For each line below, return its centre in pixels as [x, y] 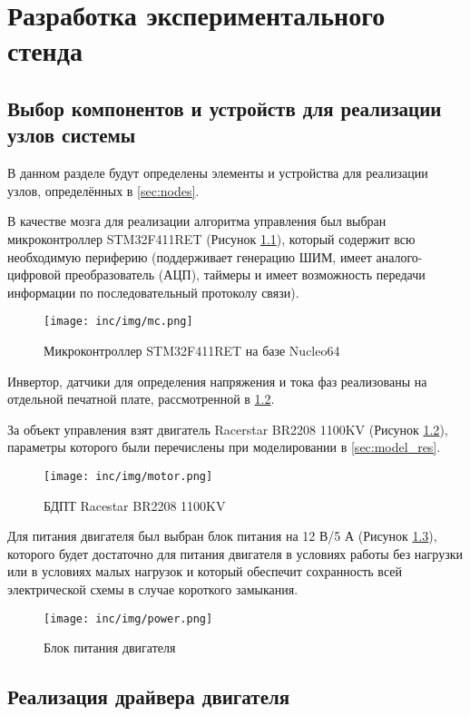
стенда [45, 50]
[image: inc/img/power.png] [128, 618]
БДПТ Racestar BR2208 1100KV [135, 505]
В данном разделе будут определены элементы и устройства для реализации [218, 173]
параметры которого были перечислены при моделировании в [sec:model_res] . [224, 447]
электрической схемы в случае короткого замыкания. [153, 588]
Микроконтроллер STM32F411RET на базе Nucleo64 [192, 350]
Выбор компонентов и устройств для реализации [225, 108]
